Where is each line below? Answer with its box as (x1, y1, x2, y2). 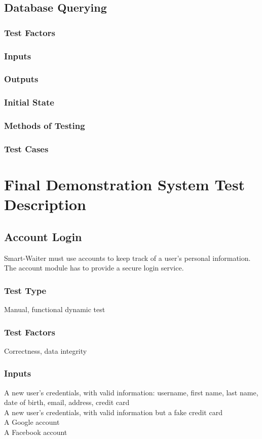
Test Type (4, 284, 47, 296)
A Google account (4, 417, 60, 427)
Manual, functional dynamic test (4, 304, 105, 315)
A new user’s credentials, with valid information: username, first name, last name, (4, 387, 258, 397)
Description (4, 194, 87, 215)
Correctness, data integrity (4, 345, 87, 356)
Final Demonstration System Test (4, 174, 245, 195)
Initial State (4, 96, 54, 109)
